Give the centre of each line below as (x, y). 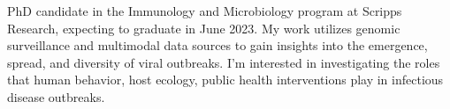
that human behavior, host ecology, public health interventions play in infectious (225, 80)
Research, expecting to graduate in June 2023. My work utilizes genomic (204, 28)
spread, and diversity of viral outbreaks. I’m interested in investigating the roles (224, 62)
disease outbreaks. (56, 96)
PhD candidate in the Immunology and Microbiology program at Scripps (205, 11)
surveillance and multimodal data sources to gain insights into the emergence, (217, 45)
